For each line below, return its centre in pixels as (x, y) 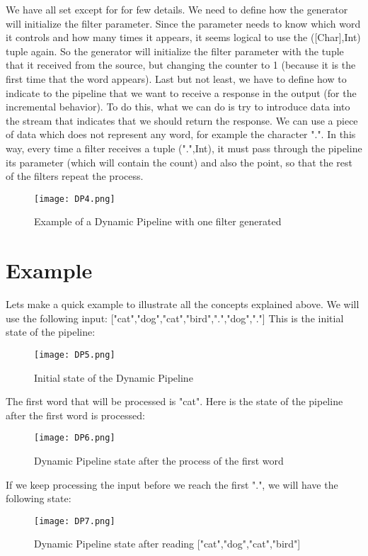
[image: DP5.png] (75, 354)
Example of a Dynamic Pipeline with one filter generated (158, 221)
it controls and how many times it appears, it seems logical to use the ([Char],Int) (183, 37)
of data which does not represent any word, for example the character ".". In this (181, 134)
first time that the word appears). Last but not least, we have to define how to (176, 78)
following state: (39, 498)
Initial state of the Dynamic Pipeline (114, 377)
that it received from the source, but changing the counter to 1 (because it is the (181, 65)
